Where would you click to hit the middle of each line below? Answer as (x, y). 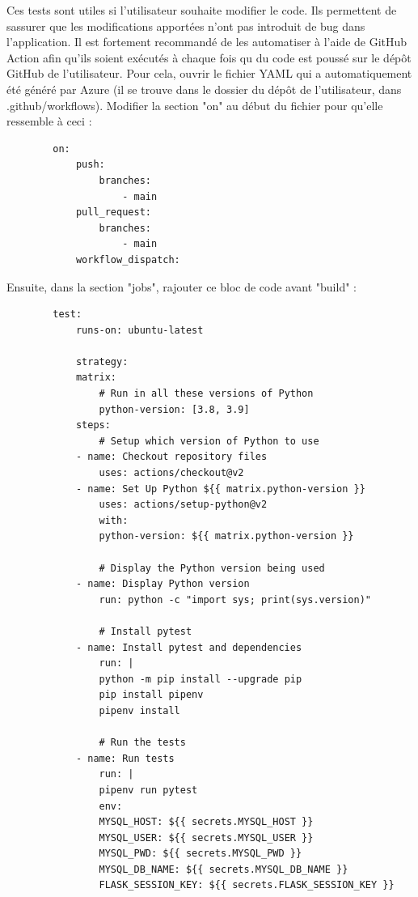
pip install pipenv (151, 695)
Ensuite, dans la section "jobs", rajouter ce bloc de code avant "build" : (182, 286)
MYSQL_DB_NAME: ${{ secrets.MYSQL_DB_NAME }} (224, 869)
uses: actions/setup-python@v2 (183, 505)
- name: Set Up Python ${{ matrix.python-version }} (220, 489)
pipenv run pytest (148, 790)
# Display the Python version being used (212, 568)
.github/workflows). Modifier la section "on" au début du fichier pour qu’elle (195, 105)
